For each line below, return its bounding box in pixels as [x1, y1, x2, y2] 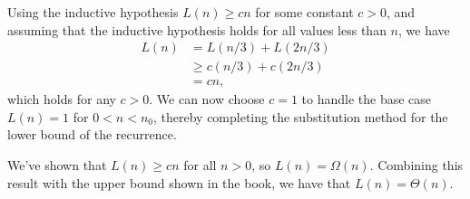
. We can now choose [149, 90, 265, 109]
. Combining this [369, 156, 464, 175]
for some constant [255, 3, 354, 21]
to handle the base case [301, 90, 432, 109]
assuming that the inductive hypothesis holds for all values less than [7, 20, 387, 39]
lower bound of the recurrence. [7, 125, 177, 144]
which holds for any [7, 90, 116, 109]
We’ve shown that [7, 156, 107, 175]
